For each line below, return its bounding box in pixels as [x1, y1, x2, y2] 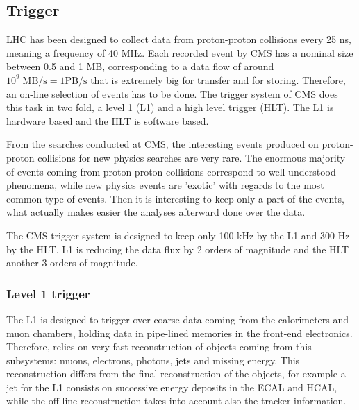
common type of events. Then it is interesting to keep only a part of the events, [6, 191, 344, 205]
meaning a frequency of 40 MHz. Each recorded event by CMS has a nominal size [6, 45, 353, 60]
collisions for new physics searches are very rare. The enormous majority [37, 150, 346, 164]
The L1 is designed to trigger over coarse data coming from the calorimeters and [6, 311, 349, 326]
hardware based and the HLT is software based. [6, 113, 209, 128]
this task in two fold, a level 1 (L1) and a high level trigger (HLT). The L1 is [6, 100, 334, 114]
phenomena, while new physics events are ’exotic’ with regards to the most [6, 178, 324, 192]
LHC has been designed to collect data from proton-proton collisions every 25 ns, [6, 32, 351, 46]
